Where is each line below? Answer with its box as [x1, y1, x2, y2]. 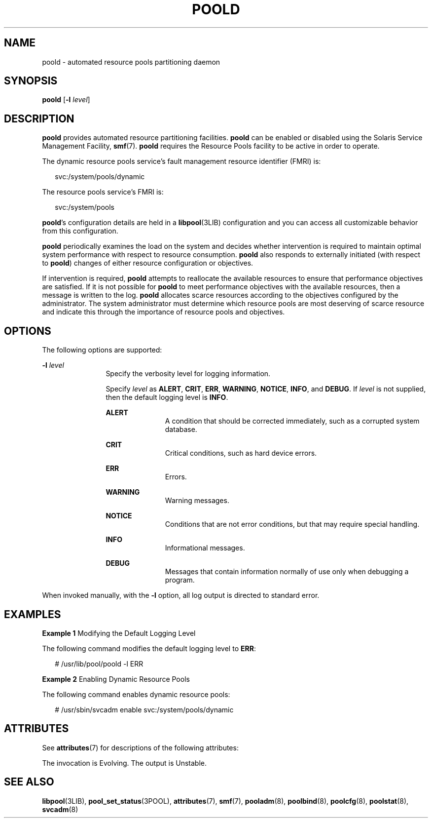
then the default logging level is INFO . [106, 393, 228, 402]
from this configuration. [42, 227, 118, 235]
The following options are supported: [42, 346, 162, 354]
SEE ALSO [4, 776, 54, 788]
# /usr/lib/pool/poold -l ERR [55, 659, 144, 668]
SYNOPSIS [4, 75, 58, 87]
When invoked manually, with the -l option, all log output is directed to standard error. [42, 591, 320, 600]
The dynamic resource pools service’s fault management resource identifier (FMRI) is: [42, 157, 321, 166]
